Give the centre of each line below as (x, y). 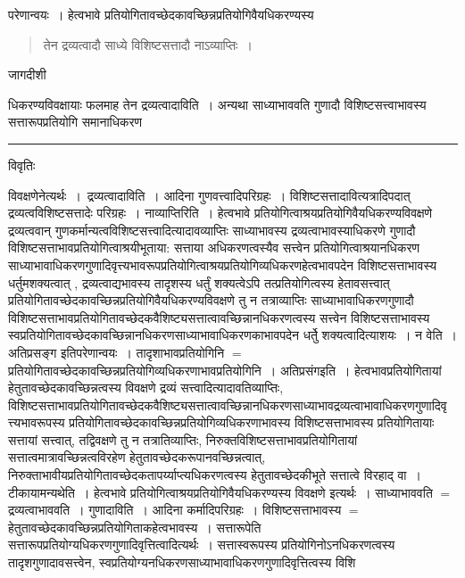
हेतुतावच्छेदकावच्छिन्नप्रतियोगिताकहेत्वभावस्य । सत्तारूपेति (135, 527)
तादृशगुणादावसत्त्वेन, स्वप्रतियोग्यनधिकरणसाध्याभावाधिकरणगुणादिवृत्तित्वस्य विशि (182, 562)
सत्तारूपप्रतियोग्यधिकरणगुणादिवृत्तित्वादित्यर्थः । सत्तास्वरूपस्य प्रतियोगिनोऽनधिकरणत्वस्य (202, 545)
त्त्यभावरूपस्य (37, 422)
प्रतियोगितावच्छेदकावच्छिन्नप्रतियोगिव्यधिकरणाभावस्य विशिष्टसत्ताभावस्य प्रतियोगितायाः (252, 422)
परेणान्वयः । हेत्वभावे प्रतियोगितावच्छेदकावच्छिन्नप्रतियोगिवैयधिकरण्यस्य (161, 14)
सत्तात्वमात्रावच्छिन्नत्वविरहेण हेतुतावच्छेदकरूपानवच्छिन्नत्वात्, (137, 457)
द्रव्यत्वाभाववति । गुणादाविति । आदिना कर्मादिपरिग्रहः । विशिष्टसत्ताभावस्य (175, 510)
